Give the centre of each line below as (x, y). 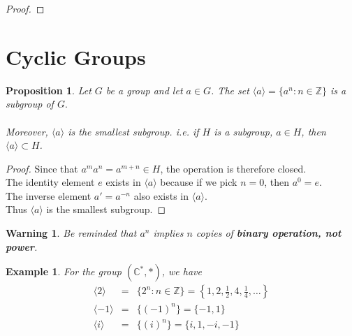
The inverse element (49, 195)
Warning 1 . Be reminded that (71, 233)
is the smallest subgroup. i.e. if (133, 131)
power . (22, 246)
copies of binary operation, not (269, 233)
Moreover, (27, 131)
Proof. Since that (42, 168)
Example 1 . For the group (64, 271)
